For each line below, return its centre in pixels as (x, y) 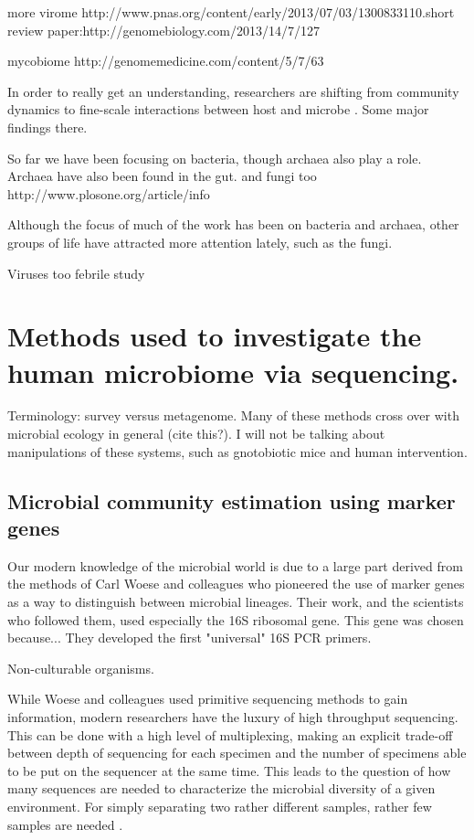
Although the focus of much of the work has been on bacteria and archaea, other (233, 224)
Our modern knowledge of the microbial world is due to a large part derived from (235, 565)
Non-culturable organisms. (81, 668)
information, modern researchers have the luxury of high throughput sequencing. (233, 716)
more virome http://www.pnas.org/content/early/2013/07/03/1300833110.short (231, 12)
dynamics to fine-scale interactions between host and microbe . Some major (218, 109)
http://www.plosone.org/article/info (109, 193)
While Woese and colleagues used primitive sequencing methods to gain (208, 699)
